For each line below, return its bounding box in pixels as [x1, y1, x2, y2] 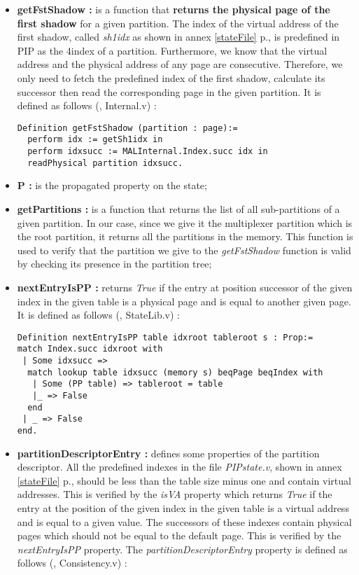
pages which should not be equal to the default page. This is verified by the [17, 528, 342, 543]
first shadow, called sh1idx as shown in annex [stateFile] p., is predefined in [17, 29, 340, 44]
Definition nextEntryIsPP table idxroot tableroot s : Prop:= [17, 332, 314, 342]
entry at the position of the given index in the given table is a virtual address [17, 501, 349, 515]
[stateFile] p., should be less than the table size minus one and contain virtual [17, 473, 351, 487]
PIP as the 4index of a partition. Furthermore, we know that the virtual [17, 43, 328, 57]
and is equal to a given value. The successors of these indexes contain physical [17, 514, 352, 529]
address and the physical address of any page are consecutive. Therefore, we [17, 57, 343, 71]
